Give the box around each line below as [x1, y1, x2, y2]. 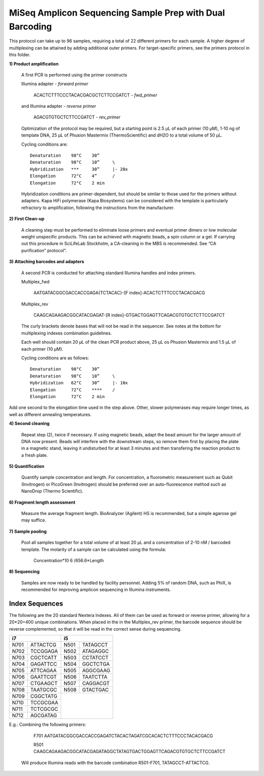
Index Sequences [9, 599, 64, 608]
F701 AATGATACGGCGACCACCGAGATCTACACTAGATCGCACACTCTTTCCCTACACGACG [33, 732, 213, 739]
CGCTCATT [30, 654, 57, 661]
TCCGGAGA [30, 648, 58, 655]
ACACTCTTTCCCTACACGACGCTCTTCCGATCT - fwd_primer [33, 92, 157, 98]
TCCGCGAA [30, 699, 59, 706]
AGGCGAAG [82, 667, 110, 674]
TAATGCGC [30, 686, 57, 693]
